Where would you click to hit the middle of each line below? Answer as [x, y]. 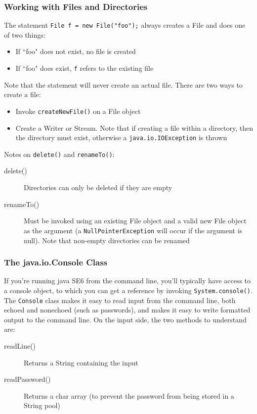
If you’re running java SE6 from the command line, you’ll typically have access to [128, 281]
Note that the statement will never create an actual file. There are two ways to [123, 84]
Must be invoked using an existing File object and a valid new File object [135, 221]
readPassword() [27, 379]
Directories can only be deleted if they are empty [98, 187]
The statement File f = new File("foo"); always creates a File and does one [125, 25]
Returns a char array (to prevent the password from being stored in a [129, 395]
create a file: [22, 94]
